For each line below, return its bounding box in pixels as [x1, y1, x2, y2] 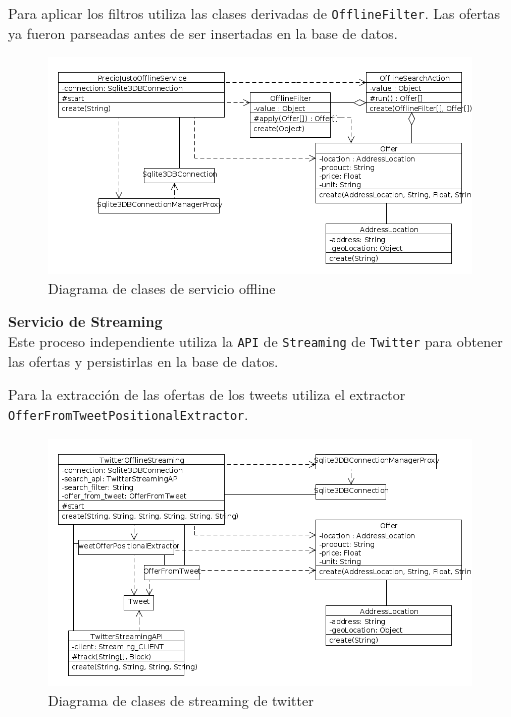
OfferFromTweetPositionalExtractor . [8, 403, 249, 424]
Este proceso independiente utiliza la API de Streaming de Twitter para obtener [8, 331, 503, 352]
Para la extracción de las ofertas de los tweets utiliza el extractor [8, 384, 406, 405]
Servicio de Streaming [8, 311, 163, 332]
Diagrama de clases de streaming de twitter [48, 689, 314, 710]
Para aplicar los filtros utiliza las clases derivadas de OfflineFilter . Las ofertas [8, 3, 501, 23]
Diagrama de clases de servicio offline [48, 277, 276, 298]
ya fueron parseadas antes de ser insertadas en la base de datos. [8, 22, 398, 43]
